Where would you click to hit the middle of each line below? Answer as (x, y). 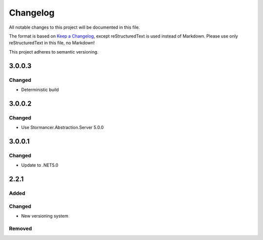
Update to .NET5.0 (40, 165)
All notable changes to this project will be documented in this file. (75, 27)
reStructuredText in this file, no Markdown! (52, 43)
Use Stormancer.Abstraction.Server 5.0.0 (63, 128)
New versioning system (45, 216)
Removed (20, 228)
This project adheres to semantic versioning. (54, 52)
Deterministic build (40, 90)
